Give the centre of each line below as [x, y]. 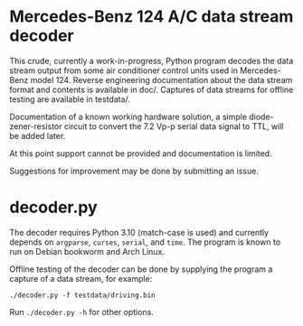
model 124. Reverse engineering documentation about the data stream [161, 79]
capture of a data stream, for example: [81, 278]
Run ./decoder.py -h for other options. [81, 312]
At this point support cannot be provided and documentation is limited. [141, 153]
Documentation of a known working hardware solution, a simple [128, 116]
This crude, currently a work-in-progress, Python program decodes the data [151, 61]
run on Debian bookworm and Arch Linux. [87, 251]
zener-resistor [36, 126]
